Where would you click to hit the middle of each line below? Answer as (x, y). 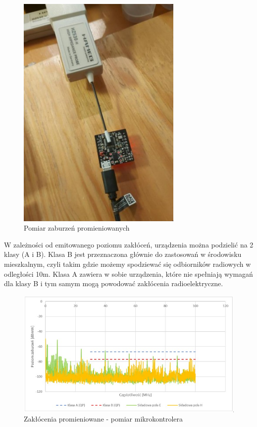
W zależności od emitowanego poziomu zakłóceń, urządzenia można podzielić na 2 (129, 244)
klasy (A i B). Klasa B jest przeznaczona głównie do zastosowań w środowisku (123, 254)
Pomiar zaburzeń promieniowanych (77, 228)
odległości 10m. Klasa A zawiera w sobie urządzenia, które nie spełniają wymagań (128, 274)
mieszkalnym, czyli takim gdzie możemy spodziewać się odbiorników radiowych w (128, 264)
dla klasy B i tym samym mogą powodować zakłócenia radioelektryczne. (114, 283)
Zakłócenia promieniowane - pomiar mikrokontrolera (103, 419)
